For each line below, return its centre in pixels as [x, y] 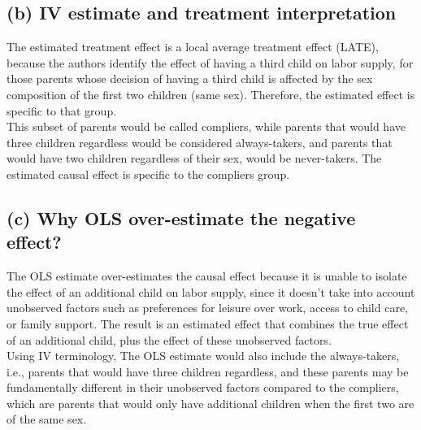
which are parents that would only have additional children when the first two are [210, 403]
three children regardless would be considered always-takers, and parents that [200, 142]
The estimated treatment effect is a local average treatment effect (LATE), [193, 47]
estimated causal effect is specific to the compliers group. [148, 174]
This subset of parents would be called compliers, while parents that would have [206, 126]
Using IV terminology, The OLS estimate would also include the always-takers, [203, 356]
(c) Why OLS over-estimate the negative [181, 217]
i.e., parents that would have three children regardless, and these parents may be [208, 371]
